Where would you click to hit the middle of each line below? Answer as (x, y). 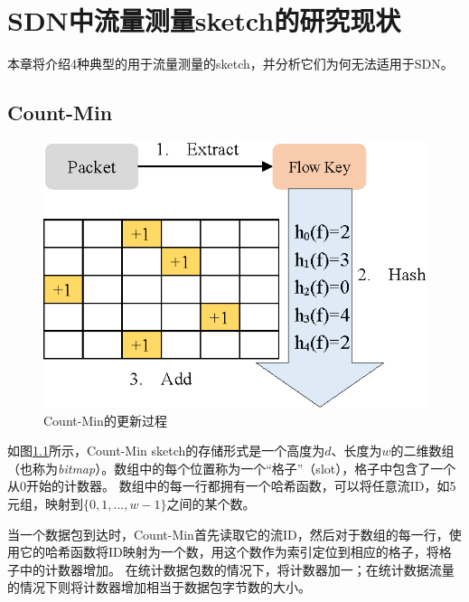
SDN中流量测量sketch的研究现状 (204, 20)
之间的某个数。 (211, 503)
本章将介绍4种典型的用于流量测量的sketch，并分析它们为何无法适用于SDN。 (230, 64)
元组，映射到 (45, 503)
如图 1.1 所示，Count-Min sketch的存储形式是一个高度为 (166, 451)
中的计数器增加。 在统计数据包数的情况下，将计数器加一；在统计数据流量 (237, 569)
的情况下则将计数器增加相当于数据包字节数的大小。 (159, 587)
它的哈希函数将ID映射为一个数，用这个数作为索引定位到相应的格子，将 (229, 552)
